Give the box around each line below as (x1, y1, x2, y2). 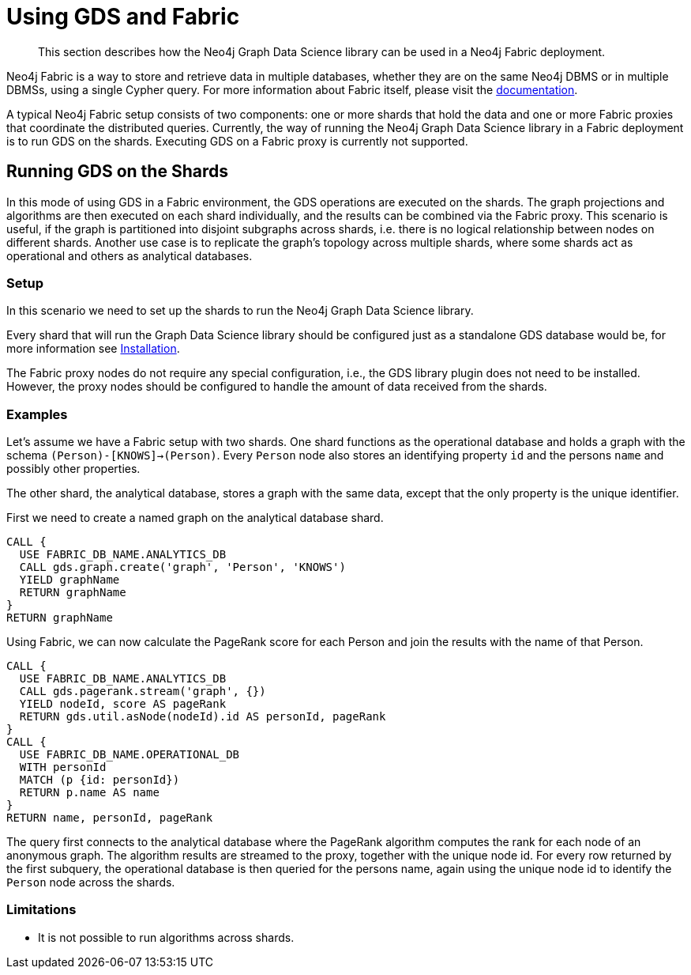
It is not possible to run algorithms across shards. (38, 930, 295, 944)
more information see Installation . (6, 342, 180, 356)
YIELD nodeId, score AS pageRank (19, 697, 227, 711)
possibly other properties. (6, 462, 141, 476)
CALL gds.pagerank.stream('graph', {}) (19, 685, 266, 698)
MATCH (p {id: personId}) (19, 773, 180, 787)
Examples (6, 406, 68, 422)
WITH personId (19, 761, 107, 774)
